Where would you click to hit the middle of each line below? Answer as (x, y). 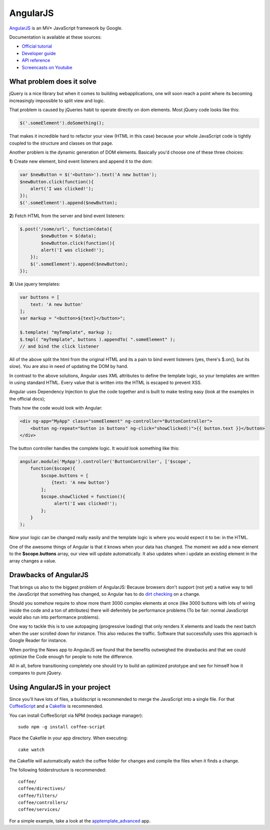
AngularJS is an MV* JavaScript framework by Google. (66, 28)
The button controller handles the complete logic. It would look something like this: (94, 448)
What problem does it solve (53, 82)
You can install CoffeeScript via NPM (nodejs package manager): (76, 715)
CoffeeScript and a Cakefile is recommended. (56, 706)
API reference (36, 61)
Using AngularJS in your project (60, 687)
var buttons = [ (40, 297)
